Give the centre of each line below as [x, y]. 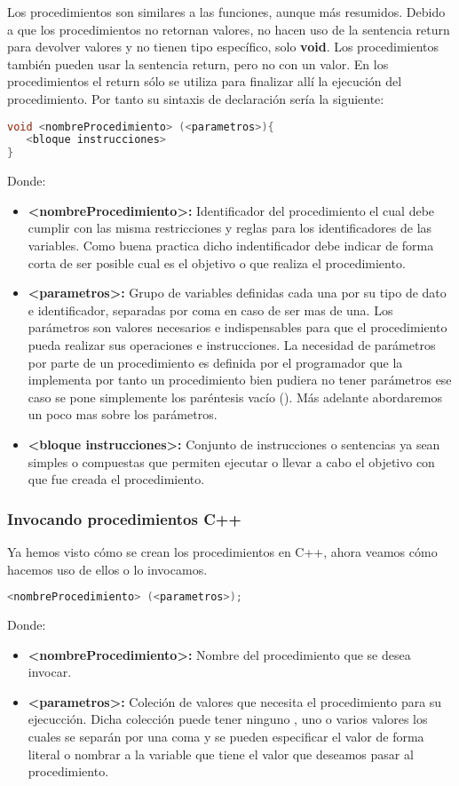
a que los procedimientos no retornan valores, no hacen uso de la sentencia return [229, 29]
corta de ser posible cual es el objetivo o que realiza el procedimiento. [217, 262]
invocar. [50, 672]
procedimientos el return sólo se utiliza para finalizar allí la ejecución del [205, 81]
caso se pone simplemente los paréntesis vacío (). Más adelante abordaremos [235, 397]
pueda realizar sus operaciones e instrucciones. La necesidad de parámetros [232, 344]
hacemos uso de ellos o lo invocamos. [107, 569]
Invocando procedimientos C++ [124, 518]
